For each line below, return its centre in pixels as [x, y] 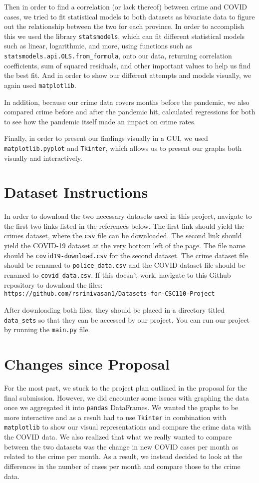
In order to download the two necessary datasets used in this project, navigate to [128, 216]
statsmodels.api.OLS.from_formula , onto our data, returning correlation [118, 56]
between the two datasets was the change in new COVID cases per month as [121, 446]
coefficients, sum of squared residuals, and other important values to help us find [128, 65]
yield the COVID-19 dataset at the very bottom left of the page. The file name [125, 245]
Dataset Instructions [76, 192]
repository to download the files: [53, 284]
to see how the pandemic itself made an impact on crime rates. [100, 121]
